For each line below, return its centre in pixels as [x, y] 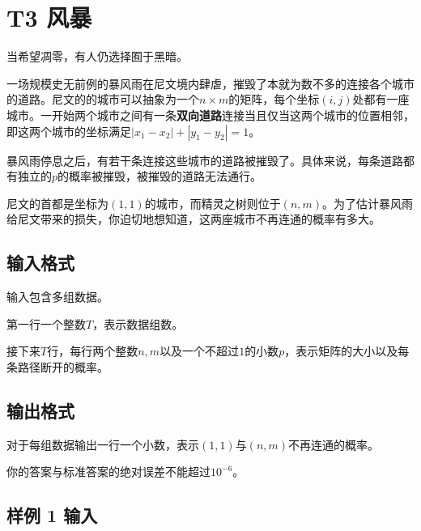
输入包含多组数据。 [57, 297]
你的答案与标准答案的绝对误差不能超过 [108, 472]
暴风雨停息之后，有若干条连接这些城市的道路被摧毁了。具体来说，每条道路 [205, 160]
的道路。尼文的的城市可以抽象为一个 [103, 99]
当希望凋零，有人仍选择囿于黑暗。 [97, 56]
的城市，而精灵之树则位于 [213, 203]
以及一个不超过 [200, 351]
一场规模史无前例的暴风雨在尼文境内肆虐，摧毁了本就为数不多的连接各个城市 [210, 83]
